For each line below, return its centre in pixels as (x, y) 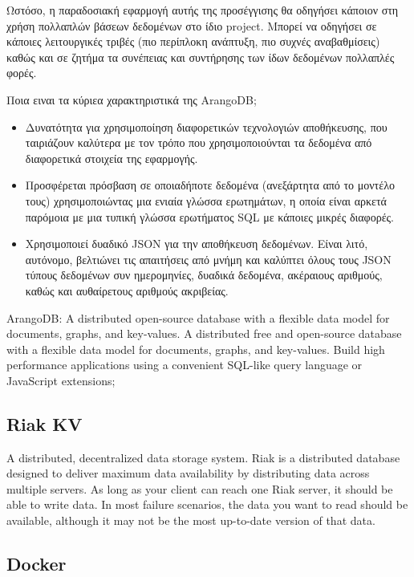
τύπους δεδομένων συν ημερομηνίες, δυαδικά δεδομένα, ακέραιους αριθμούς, (204, 275)
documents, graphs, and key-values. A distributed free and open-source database (204, 333)
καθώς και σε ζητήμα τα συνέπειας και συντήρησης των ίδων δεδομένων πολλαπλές (201, 57)
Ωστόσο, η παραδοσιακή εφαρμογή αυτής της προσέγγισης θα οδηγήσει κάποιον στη (203, 10)
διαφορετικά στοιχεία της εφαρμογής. (112, 158)
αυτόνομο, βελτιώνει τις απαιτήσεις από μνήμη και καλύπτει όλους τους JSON (208, 259)
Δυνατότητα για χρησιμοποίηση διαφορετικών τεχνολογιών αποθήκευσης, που (206, 126)
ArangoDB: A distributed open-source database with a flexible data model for (198, 317)
